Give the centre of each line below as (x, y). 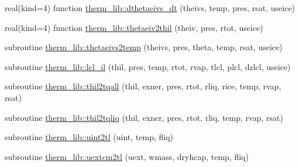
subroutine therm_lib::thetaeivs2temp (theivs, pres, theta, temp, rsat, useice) (144, 47)
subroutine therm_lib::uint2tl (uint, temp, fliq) (89, 137)
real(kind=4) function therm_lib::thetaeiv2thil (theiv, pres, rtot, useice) (134, 27)
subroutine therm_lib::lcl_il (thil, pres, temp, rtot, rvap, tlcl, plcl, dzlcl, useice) (148, 66)
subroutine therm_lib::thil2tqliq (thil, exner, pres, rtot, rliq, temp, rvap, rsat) (144, 117)
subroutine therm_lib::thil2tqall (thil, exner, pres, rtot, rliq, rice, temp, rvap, (143, 86)
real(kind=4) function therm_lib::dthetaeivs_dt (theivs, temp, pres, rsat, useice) (150, 8)
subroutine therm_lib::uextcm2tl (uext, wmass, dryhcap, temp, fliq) (127, 156)
